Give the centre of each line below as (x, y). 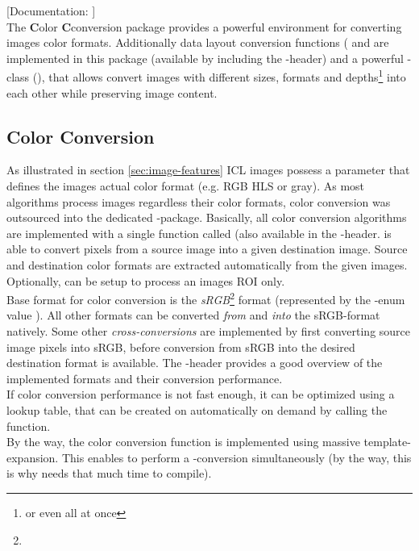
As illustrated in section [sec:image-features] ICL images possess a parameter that (208, 170)
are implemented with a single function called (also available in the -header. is (199, 233)
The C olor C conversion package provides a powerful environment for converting (204, 26)
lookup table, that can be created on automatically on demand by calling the (197, 409)
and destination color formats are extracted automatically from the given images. (207, 264)
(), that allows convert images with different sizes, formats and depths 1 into (219, 76)
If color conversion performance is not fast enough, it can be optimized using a (201, 394)
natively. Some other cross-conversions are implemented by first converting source (209, 331)
